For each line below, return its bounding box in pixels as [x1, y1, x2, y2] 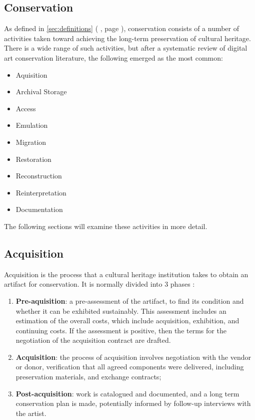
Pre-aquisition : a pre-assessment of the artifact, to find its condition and [15, 295, 244, 306]
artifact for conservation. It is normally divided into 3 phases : [4, 279, 195, 289]
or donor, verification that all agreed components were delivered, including [15, 361, 244, 372]
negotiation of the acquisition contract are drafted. [15, 335, 171, 345]
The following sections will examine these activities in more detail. [4, 221, 207, 231]
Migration [15, 136, 46, 147]
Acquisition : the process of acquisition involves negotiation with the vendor [15, 351, 251, 362]
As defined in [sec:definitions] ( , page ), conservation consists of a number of [4, 23, 239, 34]
